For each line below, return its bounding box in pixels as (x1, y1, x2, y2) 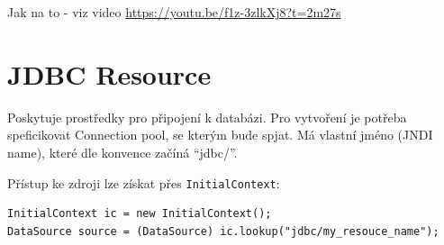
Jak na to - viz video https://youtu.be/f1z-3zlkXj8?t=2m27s (7, 3, 341, 21)
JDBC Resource (7, 55, 212, 92)
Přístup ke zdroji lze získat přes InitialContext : (7, 173, 280, 192)
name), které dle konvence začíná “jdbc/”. (7, 142, 238, 161)
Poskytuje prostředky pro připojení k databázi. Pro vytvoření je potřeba (7, 107, 407, 126)
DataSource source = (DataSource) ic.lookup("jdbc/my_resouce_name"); (7, 224, 439, 238)
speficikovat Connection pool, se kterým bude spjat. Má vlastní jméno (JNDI (7, 125, 433, 144)
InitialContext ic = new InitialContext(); (7, 207, 272, 221)
